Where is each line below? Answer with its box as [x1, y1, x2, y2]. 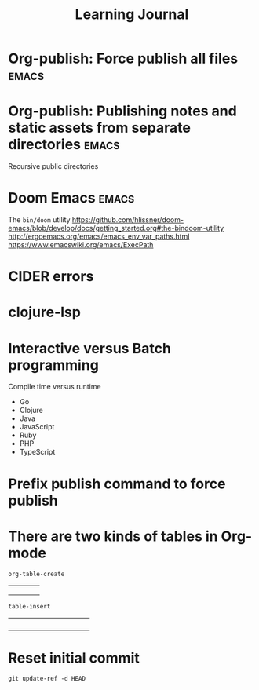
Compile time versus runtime [8, 382, 101, 392]
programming [8, 356, 100, 374]
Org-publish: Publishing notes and [8, 102, 237, 120]
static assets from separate [8, 119, 191, 137]
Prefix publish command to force [8, 475, 226, 492]
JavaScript [19, 422, 55, 432]
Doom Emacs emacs [8, 189, 135, 207]
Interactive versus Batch [8, 339, 171, 357]
